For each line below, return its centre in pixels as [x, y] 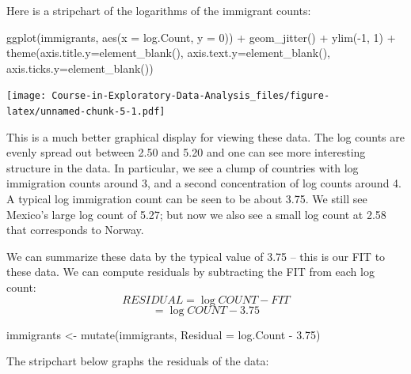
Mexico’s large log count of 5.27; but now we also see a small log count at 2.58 [196, 214]
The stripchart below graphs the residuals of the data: [138, 361]
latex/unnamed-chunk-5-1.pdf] [86, 112]
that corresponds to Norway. [75, 230]
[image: [27, 96]
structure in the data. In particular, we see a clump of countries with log [183, 167]
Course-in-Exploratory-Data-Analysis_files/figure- [191, 96]
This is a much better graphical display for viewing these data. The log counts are [205, 136]
